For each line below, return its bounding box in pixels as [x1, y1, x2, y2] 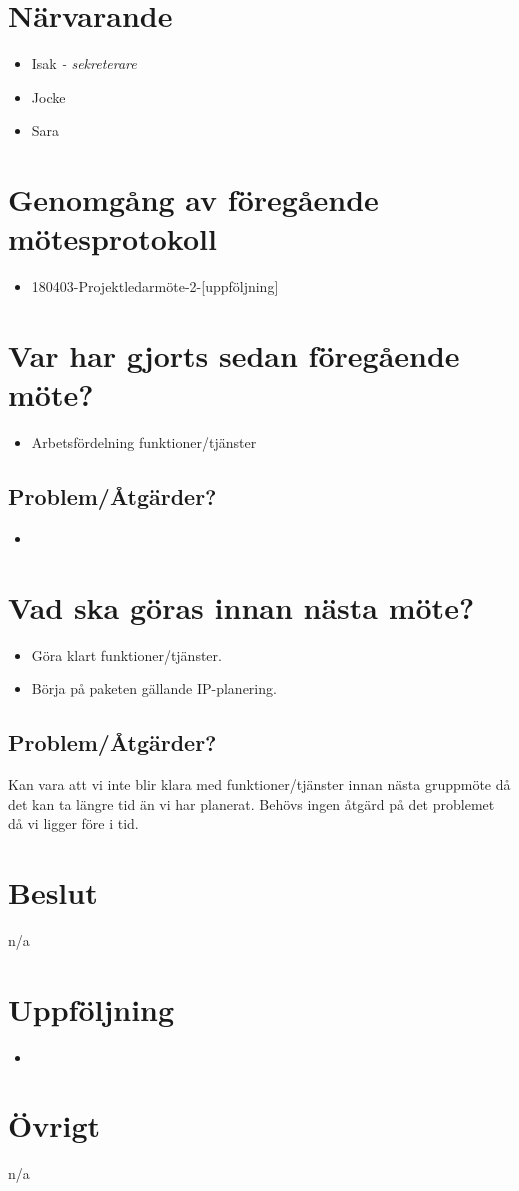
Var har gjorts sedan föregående [8, 335, 460, 375]
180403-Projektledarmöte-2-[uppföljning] [31, 276, 279, 297]
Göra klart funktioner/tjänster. [31, 644, 222, 665]
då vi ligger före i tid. [8, 813, 139, 834]
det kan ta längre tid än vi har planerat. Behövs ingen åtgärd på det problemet [8, 793, 495, 814]
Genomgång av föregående [8, 179, 379, 220]
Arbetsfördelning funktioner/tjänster [31, 432, 257, 453]
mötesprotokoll [8, 218, 217, 259]
